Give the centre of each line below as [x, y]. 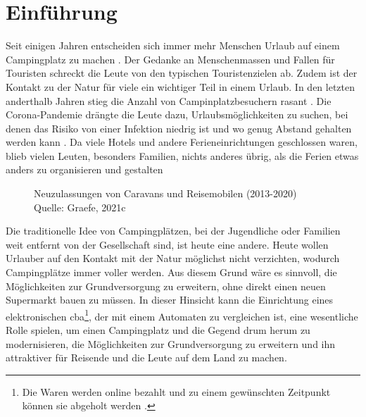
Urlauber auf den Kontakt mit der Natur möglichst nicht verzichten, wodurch [173, 258]
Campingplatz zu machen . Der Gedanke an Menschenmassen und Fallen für [170, 59]
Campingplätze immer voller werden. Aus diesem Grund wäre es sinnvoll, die [171, 272]
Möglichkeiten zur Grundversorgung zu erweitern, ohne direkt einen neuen [166, 286]
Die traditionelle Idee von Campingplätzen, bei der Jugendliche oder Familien [173, 231]
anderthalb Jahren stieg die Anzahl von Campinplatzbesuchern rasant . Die [169, 100]
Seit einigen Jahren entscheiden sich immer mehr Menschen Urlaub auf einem [173, 45]
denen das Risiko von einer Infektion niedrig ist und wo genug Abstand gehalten [179, 128]
